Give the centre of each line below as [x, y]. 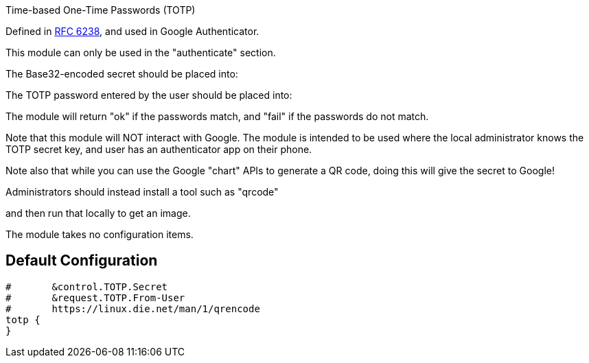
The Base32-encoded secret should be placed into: [122, 74]
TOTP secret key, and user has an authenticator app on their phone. [159, 149]
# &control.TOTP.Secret [87, 286]
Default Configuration [82, 261]
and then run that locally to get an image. [98, 213]
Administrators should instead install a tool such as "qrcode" [142, 192]
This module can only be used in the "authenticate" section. [141, 52]
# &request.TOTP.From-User [95, 297]
